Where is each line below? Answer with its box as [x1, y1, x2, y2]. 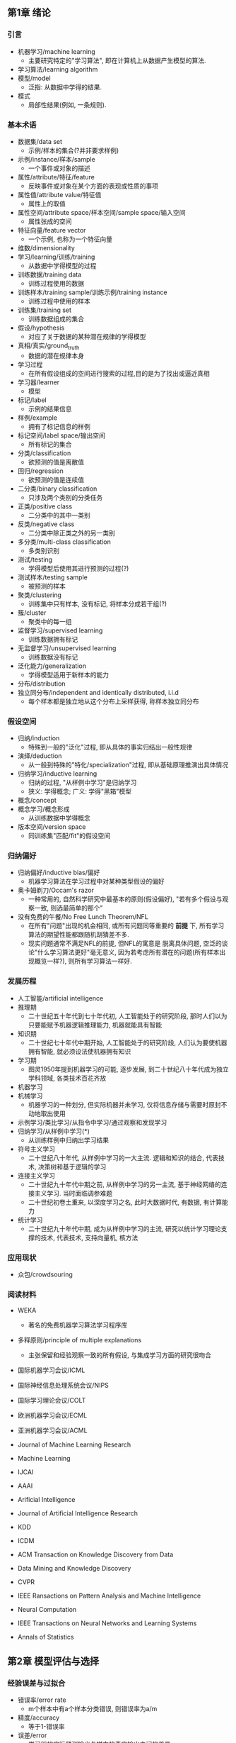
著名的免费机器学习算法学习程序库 [28, 1321, 128, 1330]
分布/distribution [17, 679, 66, 688]
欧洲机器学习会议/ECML [17, 1411, 88, 1420]
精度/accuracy [17, 1713, 60, 1722]
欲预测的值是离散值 [28, 457, 85, 466]
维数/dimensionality [17, 243, 76, 252]
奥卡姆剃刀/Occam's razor [17, 886, 94, 895]
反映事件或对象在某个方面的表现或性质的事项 [28, 182, 159, 190]
